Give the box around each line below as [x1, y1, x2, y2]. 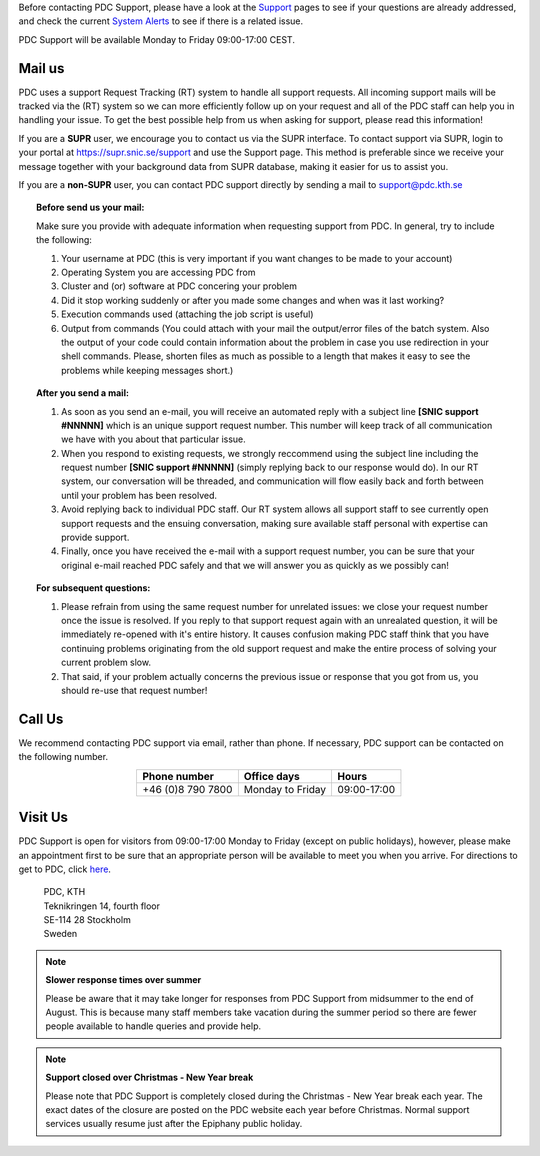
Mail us [18, 60, 65, 77]
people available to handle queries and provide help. [45, 1020, 262, 1032]
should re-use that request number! [61, 684, 208, 696]
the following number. [18, 751, 109, 763]
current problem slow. [61, 656, 152, 669]
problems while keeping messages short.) [61, 364, 234, 376]
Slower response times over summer [45, 974, 202, 986]
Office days [243, 769, 300, 783]
